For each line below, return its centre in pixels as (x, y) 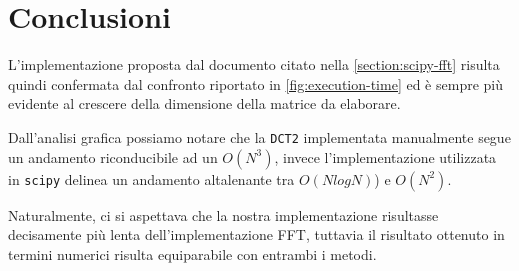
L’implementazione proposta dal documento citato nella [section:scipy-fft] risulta (254, 64)
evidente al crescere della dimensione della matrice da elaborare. (204, 103)
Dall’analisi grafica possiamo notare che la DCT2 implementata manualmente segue (259, 136)
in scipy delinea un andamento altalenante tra (151, 178)
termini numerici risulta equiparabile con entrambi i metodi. (192, 253)
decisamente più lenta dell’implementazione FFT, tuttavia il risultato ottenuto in (256, 234)
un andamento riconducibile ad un (113, 156)
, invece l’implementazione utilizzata (385, 156)
